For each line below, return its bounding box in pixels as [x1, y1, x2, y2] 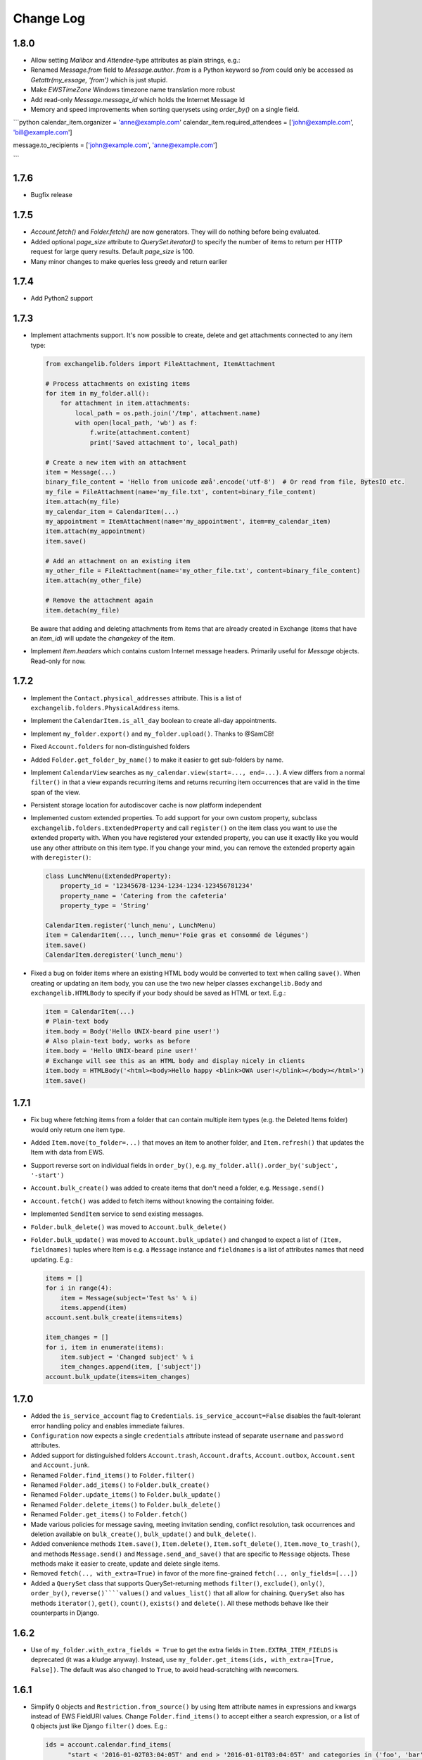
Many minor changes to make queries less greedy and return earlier [30, 257, 228, 265]
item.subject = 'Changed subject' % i [60, 1352, 194, 1361]
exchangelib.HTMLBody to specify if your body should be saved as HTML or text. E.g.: [30, 988, 286, 997]
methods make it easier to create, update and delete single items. [30, 1559, 221, 1568]
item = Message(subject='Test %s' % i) [60, 1294, 198, 1302]
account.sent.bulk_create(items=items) [45, 1314, 183, 1321]
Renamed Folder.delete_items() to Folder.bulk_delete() [30, 1500, 222, 1509]
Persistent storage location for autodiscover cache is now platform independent [30, 801, 262, 810]
